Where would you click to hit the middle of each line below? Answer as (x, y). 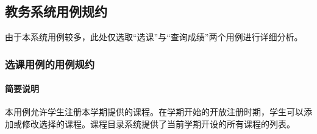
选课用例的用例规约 (50, 64)
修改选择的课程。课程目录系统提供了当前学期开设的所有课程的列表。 (158, 124)
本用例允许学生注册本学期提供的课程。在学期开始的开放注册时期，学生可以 (154, 112)
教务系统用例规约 (56, 11)
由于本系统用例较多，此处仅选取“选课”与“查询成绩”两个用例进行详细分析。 (154, 37)
